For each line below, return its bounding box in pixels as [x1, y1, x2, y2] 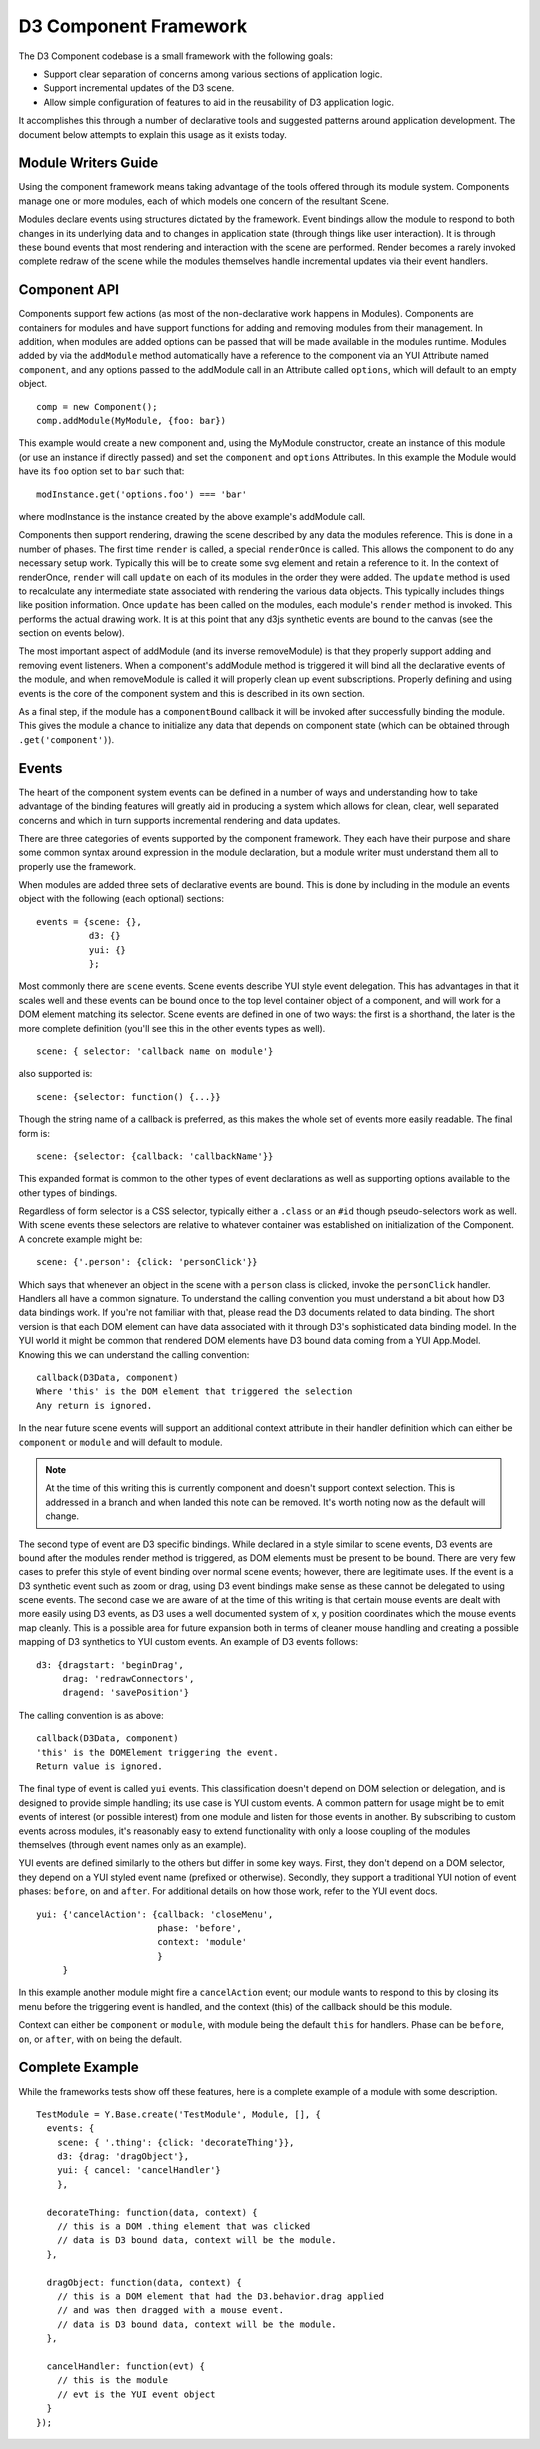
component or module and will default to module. [18, 1436, 223, 1448]
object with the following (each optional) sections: [18, 893, 225, 905]
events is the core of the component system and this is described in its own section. [18, 687, 365, 699]
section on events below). [18, 627, 125, 639]
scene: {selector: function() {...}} [36, 1091, 222, 1102]
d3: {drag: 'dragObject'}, [56, 2151, 190, 2162]
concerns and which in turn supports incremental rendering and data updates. [18, 814, 341, 826]
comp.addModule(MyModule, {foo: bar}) [36, 415, 227, 426]
